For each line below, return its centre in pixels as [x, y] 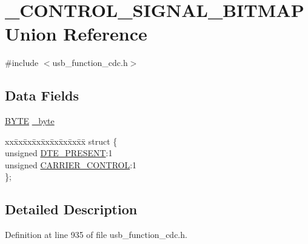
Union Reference [76, 34]
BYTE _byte [30, 121]
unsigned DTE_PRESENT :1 [59, 153]
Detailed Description [71, 209]
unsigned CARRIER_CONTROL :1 [71, 164]
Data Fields [42, 95]
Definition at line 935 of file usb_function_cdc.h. [96, 235]
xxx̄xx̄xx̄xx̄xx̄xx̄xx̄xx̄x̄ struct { [61, 141]
